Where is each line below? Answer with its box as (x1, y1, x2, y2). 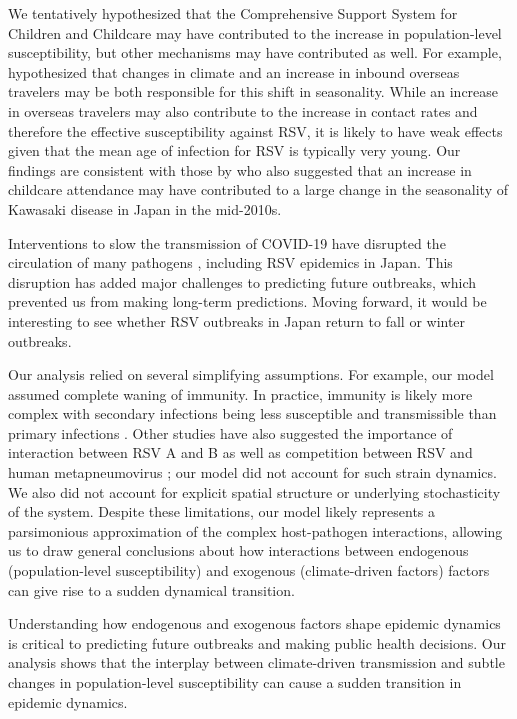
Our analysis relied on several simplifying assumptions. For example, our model (8, 364, 494, 385)
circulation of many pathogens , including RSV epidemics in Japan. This (8, 252, 453, 273)
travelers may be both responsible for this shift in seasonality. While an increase (8, 81, 499, 102)
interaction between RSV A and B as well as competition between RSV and (8, 442, 473, 463)
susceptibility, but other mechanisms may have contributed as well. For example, (8, 42, 502, 63)
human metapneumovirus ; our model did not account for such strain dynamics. (8, 462, 497, 483)
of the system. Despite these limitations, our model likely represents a (8, 501, 436, 522)
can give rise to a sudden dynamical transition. (8, 579, 295, 600)
